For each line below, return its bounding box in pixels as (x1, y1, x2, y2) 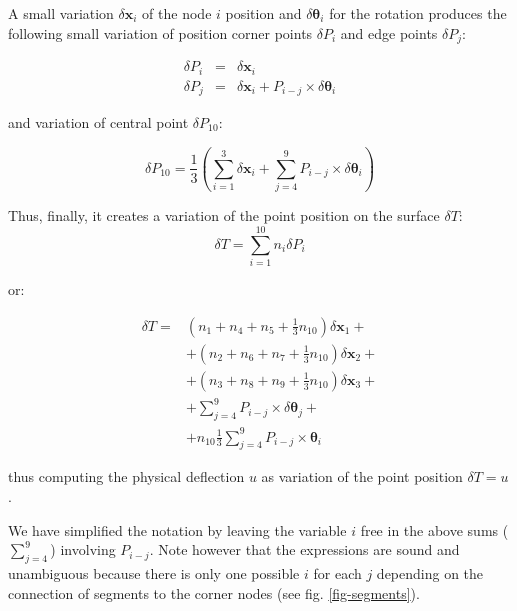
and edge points (340, 22, 438, 43)
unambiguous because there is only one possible (8, 562, 300, 583)
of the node (142, 3, 212, 23)
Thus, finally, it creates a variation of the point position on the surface (8, 205, 440, 226)
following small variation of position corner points (8, 22, 313, 43)
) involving (50, 539, 116, 560)
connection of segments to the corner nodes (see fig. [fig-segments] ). (8, 582, 420, 603)
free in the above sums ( (360, 519, 509, 540)
